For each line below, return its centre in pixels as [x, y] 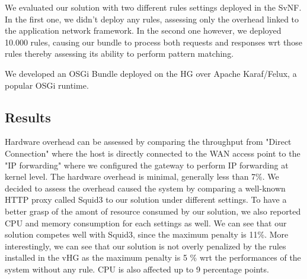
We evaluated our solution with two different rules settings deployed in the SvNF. [153, 7]
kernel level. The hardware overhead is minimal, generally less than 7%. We [142, 176]
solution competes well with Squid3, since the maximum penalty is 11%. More [147, 234]
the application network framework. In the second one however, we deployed [143, 30]
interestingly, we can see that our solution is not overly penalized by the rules [145, 246]
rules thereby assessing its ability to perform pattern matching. [119, 53]
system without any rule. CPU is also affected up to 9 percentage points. [137, 269]
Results [28, 117]
